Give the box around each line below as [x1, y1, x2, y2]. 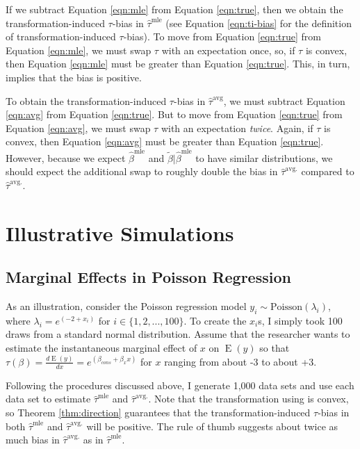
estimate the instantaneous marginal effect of [6, 341, 197, 354]
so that [259, 341, 290, 354]
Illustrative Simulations [6, 218, 234, 247]
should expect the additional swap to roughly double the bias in [6, 164, 278, 179]
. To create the [183, 313, 247, 327]
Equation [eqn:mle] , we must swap [6, 42, 152, 57]
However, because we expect [6, 150, 126, 165]
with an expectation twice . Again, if [161, 120, 313, 135]
